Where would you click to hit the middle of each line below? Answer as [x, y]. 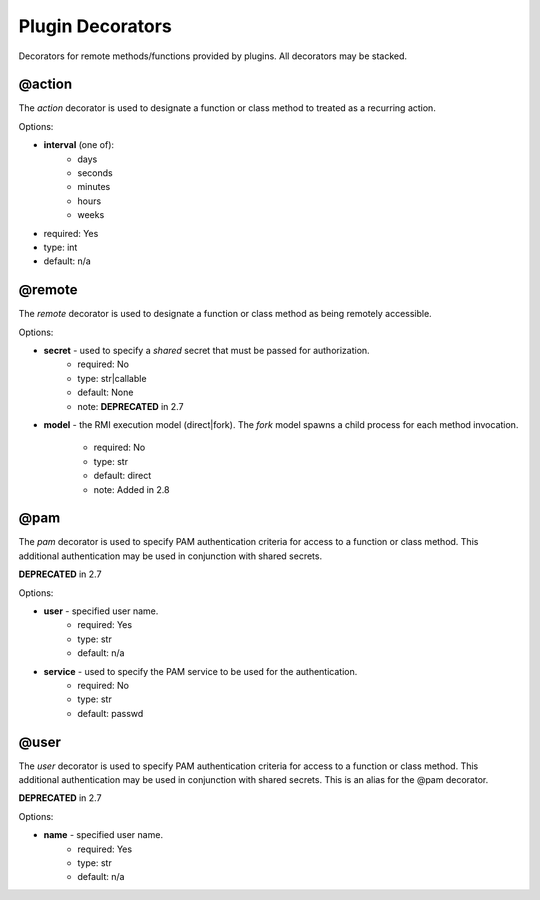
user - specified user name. [101, 611]
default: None [105, 392]
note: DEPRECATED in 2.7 [130, 406]
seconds [95, 173]
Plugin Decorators [95, 26]
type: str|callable [112, 378]
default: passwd [110, 713]
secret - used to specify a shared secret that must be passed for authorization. [206, 351]
